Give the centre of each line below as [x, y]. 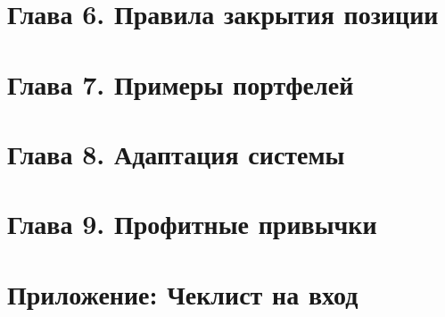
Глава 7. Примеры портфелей [181, 83]
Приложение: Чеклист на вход [183, 293]
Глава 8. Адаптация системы [176, 153]
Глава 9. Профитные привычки [192, 224]
